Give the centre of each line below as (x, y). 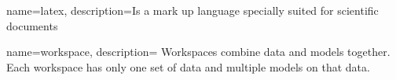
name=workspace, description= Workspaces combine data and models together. (198, 52)
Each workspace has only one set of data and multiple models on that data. (188, 66)
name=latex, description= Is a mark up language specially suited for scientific (192, 10)
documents (32, 25)
